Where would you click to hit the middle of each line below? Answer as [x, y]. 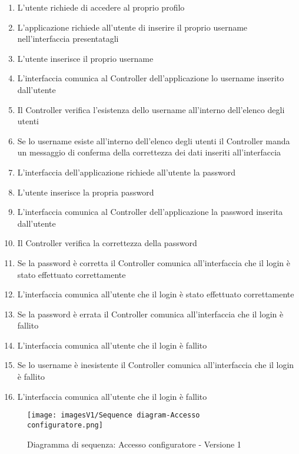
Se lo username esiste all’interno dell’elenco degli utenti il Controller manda [154, 140]
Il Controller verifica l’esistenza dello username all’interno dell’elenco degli [151, 109]
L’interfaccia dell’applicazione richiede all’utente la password [127, 172]
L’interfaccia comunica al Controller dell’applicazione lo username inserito [151, 78]
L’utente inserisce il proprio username [85, 58]
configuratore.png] [65, 425]
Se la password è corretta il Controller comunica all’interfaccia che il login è [154, 262]
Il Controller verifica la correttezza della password [107, 243]
